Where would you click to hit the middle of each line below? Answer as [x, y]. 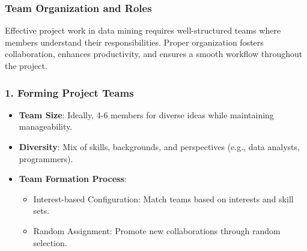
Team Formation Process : [73, 179]
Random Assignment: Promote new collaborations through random [157, 230]
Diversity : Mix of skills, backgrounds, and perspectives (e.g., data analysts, [159, 147]
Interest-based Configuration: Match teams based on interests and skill [163, 198]
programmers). [46, 158]
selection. [50, 242]
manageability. [46, 126]
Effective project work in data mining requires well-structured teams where [143, 30]
